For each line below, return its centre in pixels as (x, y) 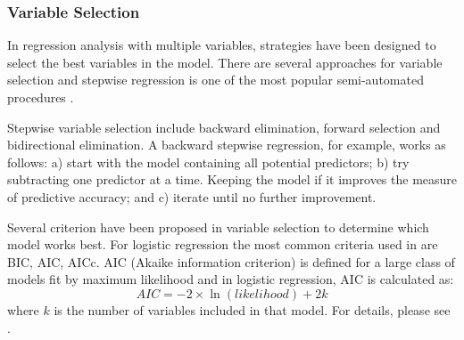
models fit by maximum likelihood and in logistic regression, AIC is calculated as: (231, 279)
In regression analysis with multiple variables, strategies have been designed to (222, 45)
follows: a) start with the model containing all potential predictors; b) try (208, 162)
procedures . (41, 97)
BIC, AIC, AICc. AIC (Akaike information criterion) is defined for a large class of (231, 261)
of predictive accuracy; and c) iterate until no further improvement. (192, 196)
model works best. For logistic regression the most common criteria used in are (223, 244)
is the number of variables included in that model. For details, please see (252, 309)
